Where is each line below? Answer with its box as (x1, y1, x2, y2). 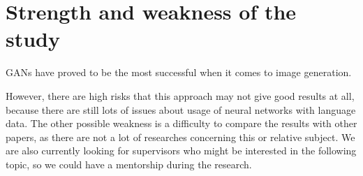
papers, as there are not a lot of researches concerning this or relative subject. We (6, 129, 355, 144)
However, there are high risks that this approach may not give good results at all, (6, 88, 355, 103)
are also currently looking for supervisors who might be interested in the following (6, 143, 357, 158)
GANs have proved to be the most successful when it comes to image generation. (6, 65, 352, 80)
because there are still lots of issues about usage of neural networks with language (6, 102, 356, 117)
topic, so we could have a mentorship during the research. (6, 156, 252, 171)
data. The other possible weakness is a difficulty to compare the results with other (6, 116, 357, 131)
